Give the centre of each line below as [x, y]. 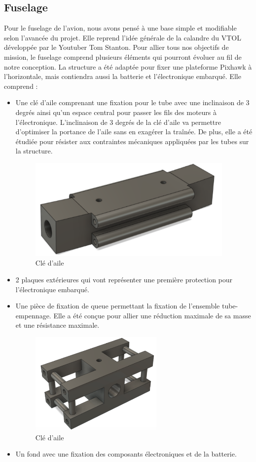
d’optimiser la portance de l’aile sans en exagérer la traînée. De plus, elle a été [134, 132]
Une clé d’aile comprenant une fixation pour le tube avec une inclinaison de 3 [132, 102]
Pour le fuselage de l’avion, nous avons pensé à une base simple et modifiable [120, 28]
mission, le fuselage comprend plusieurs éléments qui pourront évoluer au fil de [123, 57]
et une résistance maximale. [57, 325]
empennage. [33, 315]
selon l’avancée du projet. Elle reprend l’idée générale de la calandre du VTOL [123, 37]
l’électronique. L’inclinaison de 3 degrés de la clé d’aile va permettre [118, 122]
